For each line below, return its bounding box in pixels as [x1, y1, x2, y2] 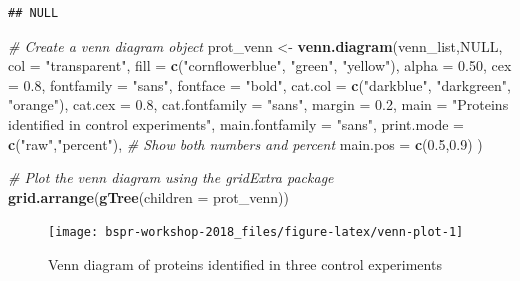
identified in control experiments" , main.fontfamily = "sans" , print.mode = [8, 113, 464, 134]
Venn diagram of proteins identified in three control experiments [48, 254, 442, 274]
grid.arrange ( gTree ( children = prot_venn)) [8, 186, 289, 207]
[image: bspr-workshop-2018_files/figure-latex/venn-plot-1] [48, 225, 464, 240]
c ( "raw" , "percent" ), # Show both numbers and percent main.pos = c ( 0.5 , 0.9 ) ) [8, 133, 483, 154]
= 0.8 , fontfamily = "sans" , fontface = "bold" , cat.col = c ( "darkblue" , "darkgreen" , [8, 74, 511, 95]
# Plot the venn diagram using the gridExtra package [8, 167, 334, 188]
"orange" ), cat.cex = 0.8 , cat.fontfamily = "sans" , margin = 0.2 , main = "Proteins [8, 94, 509, 115]
